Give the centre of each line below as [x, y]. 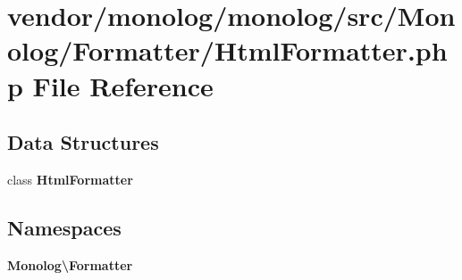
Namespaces [64, 227]
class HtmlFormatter [70, 179]
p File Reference [110, 85]
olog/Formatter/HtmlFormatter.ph [227, 50]
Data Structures [83, 142]
